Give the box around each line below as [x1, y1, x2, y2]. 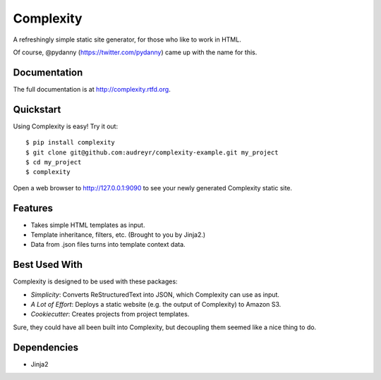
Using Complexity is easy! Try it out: [13, 122, 119, 130]
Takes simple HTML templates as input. [30, 221, 145, 229]
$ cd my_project [25, 158, 82, 166]
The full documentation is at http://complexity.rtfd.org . [13, 85, 171, 93]
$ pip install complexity [25, 138, 116, 147]
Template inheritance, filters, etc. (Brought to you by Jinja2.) [30, 231, 206, 239]
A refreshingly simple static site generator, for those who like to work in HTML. [13, 35, 241, 44]
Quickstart [13, 103, 61, 116]
